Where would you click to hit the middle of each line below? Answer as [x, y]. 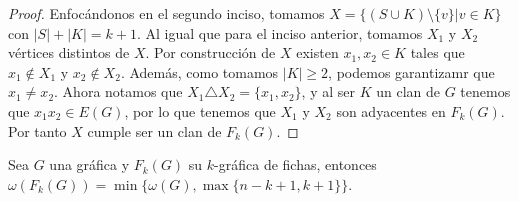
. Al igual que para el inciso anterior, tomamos [279, 32]
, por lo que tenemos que [200, 110]
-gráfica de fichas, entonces [295, 164]
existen [317, 52]
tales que [437, 52]
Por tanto [37, 130]
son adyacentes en [391, 110]
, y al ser [328, 91]
